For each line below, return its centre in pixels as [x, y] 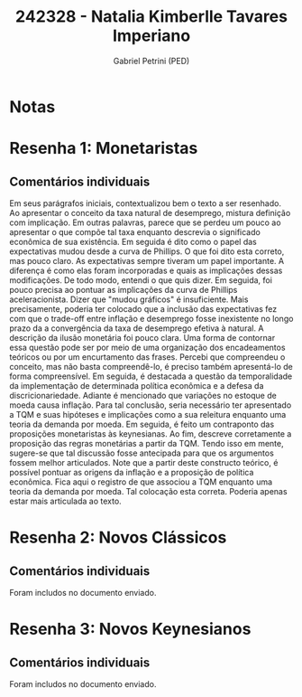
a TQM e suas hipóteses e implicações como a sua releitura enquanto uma [148, 414]
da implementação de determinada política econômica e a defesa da [137, 385]
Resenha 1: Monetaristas [104, 149]
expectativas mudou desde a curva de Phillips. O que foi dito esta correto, [147, 251]
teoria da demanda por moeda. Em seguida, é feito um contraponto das [142, 424]
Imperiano [151, 36]
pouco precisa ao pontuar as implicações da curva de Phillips [124, 289]
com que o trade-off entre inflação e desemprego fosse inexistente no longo [151, 318]
